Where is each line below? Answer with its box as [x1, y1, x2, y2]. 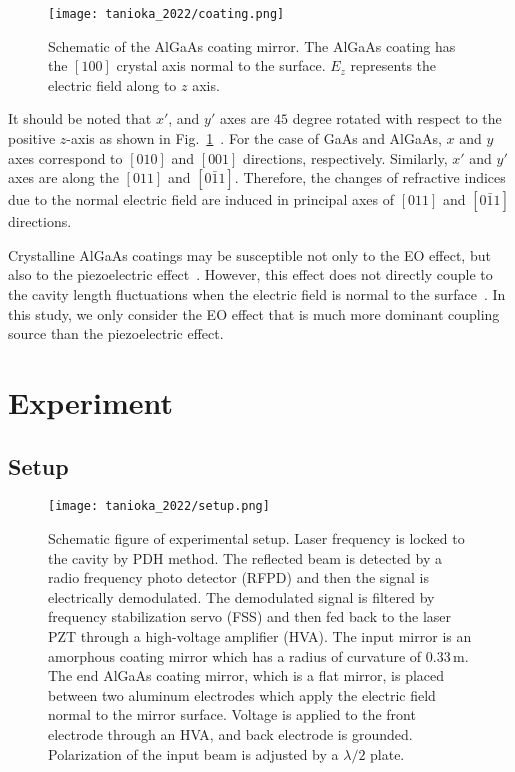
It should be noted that [8, 108, 152, 129]
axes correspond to [8, 147, 123, 168]
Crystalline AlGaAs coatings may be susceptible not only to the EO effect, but [8, 244, 491, 265]
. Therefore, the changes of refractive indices [234, 167, 506, 188]
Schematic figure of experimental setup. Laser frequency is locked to [48, 528, 465, 549]
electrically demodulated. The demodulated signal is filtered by [48, 586, 435, 607]
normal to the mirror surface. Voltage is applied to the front [48, 704, 416, 725]
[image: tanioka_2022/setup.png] [48, 499, 270, 514]
